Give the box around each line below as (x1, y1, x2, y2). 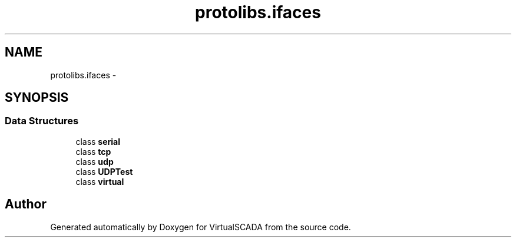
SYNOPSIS (5, 90, 69, 105)
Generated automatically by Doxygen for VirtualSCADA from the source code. (50, 221, 351, 232)
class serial (75, 136, 121, 147)
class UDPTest (75, 166, 133, 177)
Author (5, 197, 47, 212)
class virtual (75, 176, 124, 187)
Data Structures (5, 115, 79, 127)
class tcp (75, 146, 111, 157)
